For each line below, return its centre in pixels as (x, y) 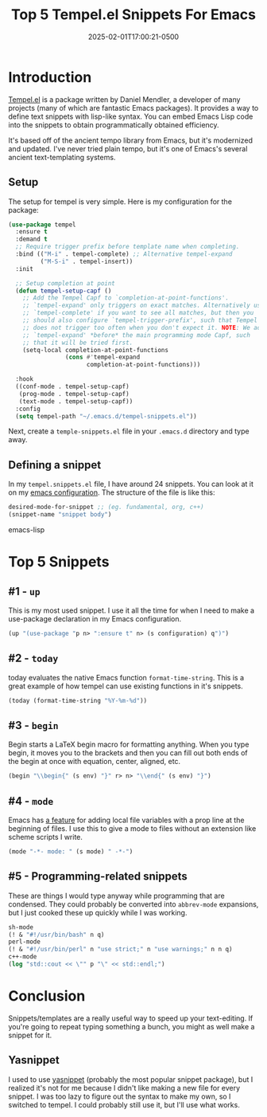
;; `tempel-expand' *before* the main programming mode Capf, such (136, 335)
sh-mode (21, 927)
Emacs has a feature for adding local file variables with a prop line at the (126, 820)
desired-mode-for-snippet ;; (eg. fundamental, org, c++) (106, 508)
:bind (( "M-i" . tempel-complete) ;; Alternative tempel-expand (124, 254)
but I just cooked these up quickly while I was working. (98, 912)
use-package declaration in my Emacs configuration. (95, 618)
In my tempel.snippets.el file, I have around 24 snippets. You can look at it (131, 484)
